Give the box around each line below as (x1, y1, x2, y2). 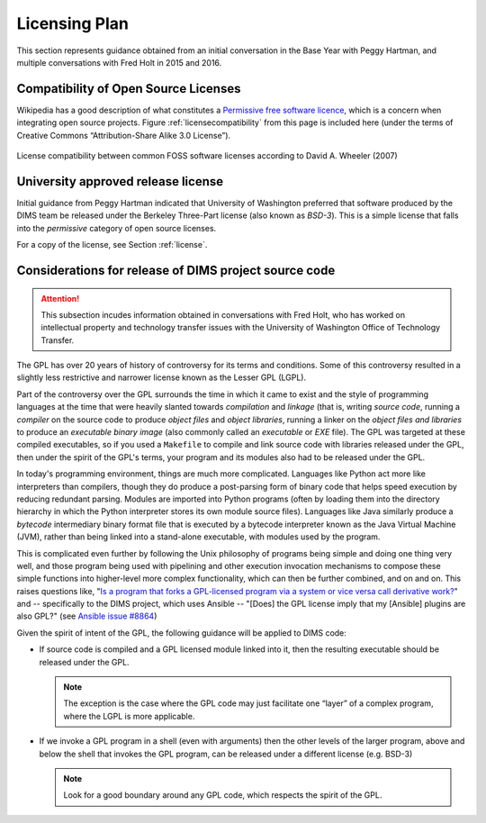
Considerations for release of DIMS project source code (16, 262, 336, 278)
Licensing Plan (16, 14, 130, 33)
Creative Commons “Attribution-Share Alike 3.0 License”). (16, 130, 231, 140)
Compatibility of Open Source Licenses (16, 81, 241, 96)
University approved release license (16, 174, 224, 189)
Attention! (40, 293, 80, 303)
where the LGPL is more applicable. (63, 710, 195, 721)
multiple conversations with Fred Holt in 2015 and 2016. (16, 57, 222, 68)
